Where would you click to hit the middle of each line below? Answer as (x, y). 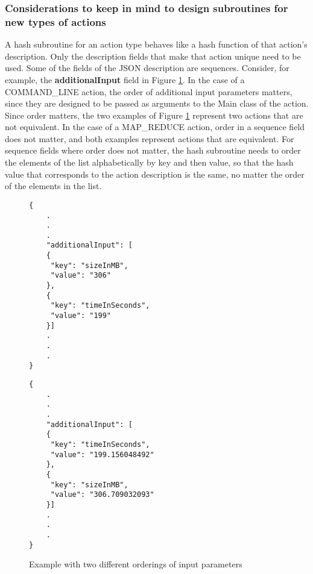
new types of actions (55, 21)
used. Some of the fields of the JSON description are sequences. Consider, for (147, 68)
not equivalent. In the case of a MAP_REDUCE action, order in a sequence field (155, 127)
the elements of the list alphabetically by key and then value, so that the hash (149, 162)
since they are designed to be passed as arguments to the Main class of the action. (157, 103)
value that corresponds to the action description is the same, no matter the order (155, 174)
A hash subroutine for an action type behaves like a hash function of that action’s (156, 44)
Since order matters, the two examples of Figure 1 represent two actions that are (154, 115)
